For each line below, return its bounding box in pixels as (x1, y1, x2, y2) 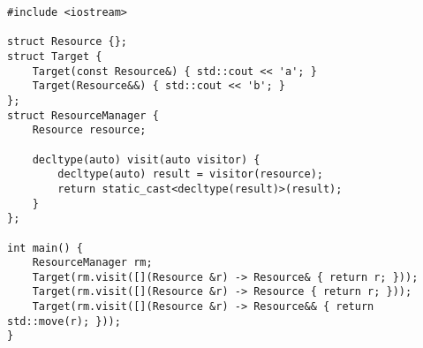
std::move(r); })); (7, 314, 121, 328)
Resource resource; (32, 124, 147, 137)
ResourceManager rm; (32, 256, 153, 269)
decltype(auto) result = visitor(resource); (57, 168, 323, 181)
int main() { (7, 241, 83, 254)
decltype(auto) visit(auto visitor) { (32, 153, 261, 166)
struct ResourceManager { (7, 109, 159, 122)
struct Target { (7, 49, 102, 63)
